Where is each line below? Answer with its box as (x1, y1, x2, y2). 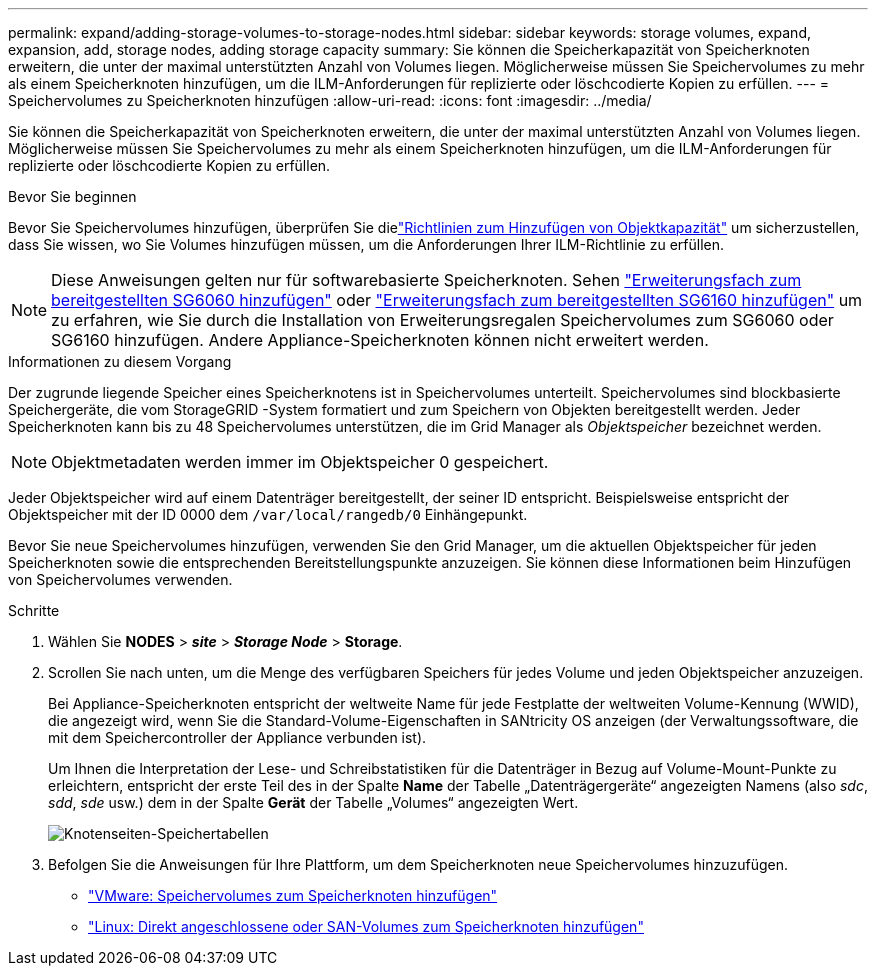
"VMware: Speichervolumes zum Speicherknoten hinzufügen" (88, 887, 498, 904)
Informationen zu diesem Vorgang (8, 353, 232, 370)
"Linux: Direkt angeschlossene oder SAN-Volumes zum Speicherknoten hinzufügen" (88, 918, 644, 935)
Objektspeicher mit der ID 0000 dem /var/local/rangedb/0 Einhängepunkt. (8, 506, 528, 523)
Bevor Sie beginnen (8, 188, 137, 205)
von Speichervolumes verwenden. (8, 571, 233, 588)
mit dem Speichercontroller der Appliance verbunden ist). (48, 729, 427, 746)
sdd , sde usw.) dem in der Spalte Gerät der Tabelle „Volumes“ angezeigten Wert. (48, 794, 579, 811)
